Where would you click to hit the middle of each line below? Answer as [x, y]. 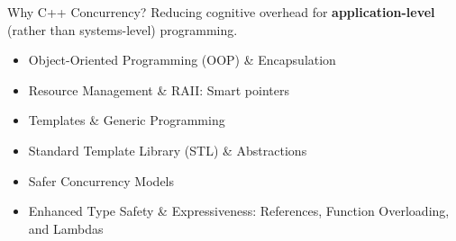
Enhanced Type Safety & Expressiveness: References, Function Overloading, [239, 211]
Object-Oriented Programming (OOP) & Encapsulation [182, 60]
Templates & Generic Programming [127, 120]
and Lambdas [66, 228]
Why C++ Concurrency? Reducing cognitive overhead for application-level [221, 12]
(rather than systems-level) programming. [123, 29]
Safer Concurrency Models [101, 180]
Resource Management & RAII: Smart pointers [159, 89]
